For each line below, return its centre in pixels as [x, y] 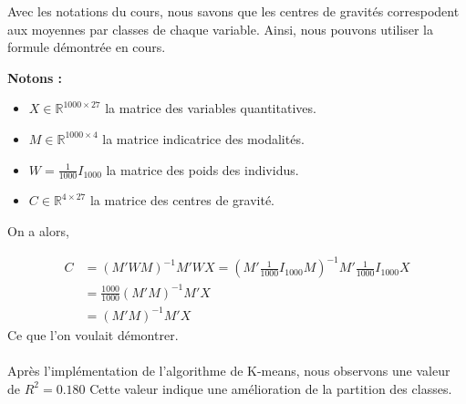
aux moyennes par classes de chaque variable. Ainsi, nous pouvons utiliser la [220, 29]
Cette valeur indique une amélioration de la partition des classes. [271, 388]
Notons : [35, 77]
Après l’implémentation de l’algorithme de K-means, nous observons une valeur [229, 371]
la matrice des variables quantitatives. [211, 108]
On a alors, [38, 230]
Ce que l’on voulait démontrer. [93, 335]
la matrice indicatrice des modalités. [203, 138]
